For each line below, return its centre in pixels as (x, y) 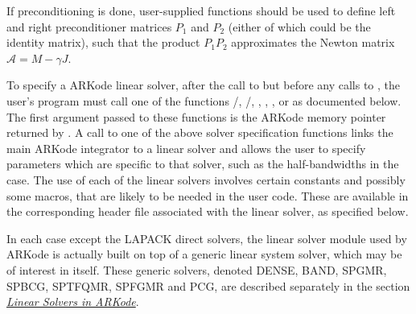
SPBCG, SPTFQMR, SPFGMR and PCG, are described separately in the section (208, 285)
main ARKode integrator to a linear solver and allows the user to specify (186, 148)
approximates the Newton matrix (313, 42)
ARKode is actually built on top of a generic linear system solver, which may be (204, 254)
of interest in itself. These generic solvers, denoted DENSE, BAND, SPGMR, (197, 269)
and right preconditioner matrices (89, 26)
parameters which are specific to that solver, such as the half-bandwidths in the (203, 164)
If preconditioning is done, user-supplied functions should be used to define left (201, 10)
